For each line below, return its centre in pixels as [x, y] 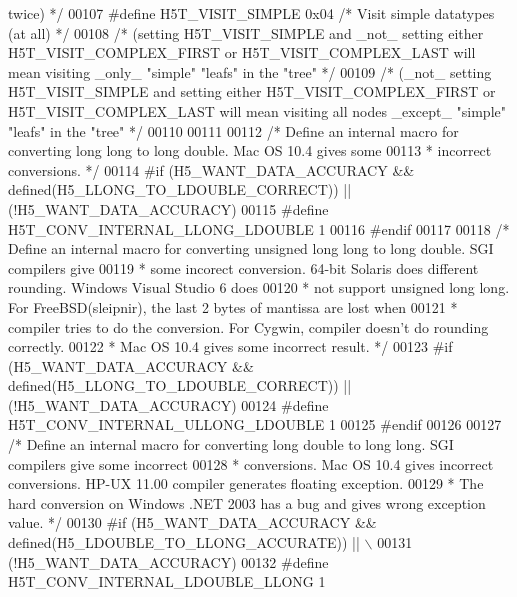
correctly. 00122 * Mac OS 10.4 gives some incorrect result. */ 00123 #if [230, 346]
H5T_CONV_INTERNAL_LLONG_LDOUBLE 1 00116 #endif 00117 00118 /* [259, 228]
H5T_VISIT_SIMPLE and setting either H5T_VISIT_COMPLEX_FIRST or [252, 91]
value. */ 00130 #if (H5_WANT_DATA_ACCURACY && [192, 522]
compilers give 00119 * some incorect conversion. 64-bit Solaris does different [243, 267]
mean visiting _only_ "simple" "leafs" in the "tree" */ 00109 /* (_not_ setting [250, 71]
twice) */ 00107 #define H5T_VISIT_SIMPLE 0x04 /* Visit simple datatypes [251, 13]
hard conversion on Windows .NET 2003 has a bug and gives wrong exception [247, 502]
